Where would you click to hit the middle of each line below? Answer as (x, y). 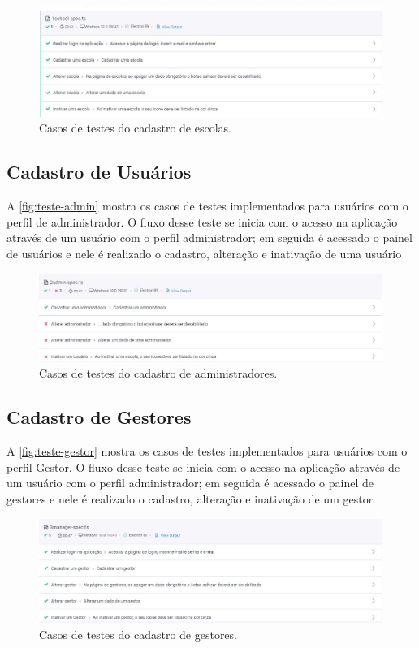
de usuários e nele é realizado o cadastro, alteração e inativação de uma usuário (204, 253)
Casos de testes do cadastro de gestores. (138, 634)
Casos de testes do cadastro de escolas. (135, 128)
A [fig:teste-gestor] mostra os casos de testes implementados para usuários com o (207, 451)
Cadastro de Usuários (99, 172)
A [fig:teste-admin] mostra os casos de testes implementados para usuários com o (207, 206)
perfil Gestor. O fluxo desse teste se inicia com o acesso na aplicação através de (203, 467)
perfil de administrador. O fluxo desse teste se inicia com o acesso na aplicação (202, 221)
